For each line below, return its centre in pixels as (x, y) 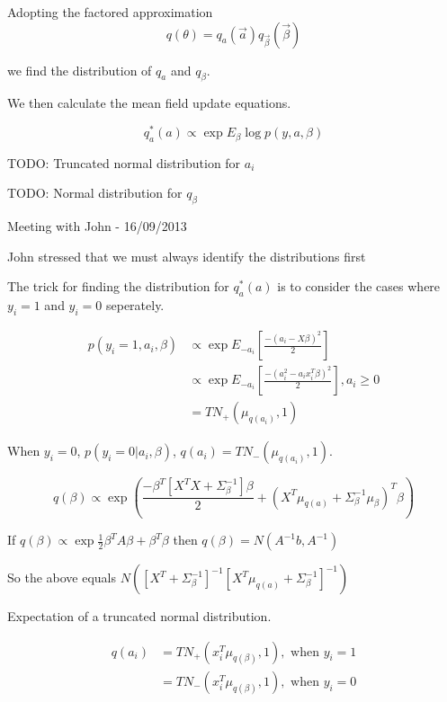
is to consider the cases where (359, 286)
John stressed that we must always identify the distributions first (187, 256)
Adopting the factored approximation (110, 12)
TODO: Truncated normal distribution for (124, 162)
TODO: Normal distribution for (95, 193)
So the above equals (62, 578)
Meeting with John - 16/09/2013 (97, 226)
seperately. (135, 305)
